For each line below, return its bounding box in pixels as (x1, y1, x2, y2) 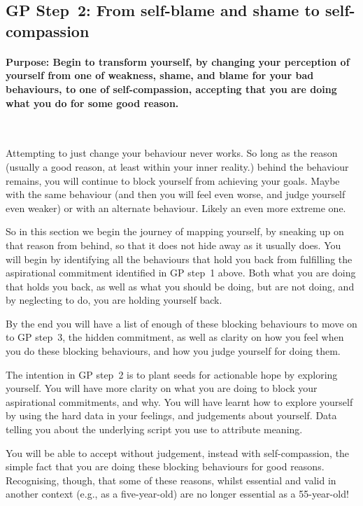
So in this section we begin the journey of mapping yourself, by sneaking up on (6, 224, 344, 239)
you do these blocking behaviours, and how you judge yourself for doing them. (6, 344, 341, 358)
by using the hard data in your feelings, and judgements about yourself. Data (6, 408, 337, 423)
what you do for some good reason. (6, 95, 179, 110)
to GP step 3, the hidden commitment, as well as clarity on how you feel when (6, 330, 344, 344)
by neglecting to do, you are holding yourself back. (6, 293, 222, 307)
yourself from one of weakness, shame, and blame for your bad (6, 68, 314, 83)
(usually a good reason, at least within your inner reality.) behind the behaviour (6, 159, 349, 174)
